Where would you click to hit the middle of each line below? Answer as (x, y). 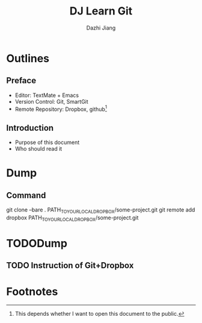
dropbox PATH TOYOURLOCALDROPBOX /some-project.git (72, 218)
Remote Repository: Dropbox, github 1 (61, 108)
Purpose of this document (47, 142)
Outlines (28, 58)
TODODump (37, 243)
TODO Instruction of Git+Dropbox (70, 265)
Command (26, 195)
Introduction (30, 128)
